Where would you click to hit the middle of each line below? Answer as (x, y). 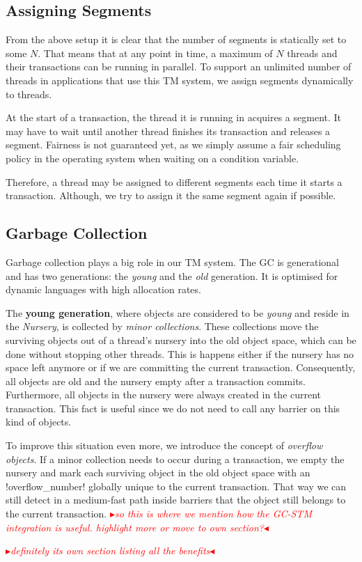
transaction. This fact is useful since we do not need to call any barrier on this (173, 408)
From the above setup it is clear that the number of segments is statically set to (176, 39)
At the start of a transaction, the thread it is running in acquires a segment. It (174, 117)
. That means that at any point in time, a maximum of (155, 53)
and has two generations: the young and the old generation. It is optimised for (172, 275)
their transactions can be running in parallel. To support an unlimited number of (179, 67)
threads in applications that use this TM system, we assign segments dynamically (180, 80)
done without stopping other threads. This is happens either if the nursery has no (180, 353)
